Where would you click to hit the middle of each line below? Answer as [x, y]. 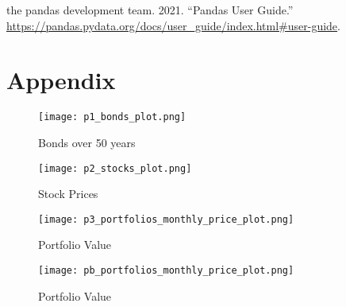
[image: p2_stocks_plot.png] [115, 168]
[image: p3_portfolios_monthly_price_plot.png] [166, 219]
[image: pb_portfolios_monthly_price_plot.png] [166, 271]
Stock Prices [68, 194]
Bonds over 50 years [87, 142]
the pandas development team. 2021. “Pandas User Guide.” [150, 10]
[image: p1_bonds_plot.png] [112, 117]
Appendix [61, 80]
